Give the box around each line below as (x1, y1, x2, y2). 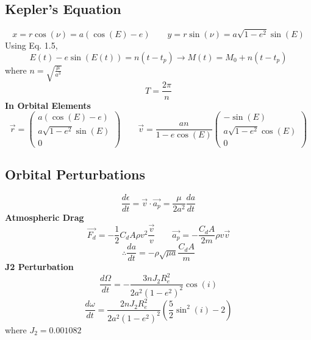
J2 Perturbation (5, 260, 74, 273)
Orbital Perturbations (5, 165, 145, 184)
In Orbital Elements (5, 99, 91, 111)
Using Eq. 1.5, (5, 39, 58, 52)
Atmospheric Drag (5, 211, 84, 224)
